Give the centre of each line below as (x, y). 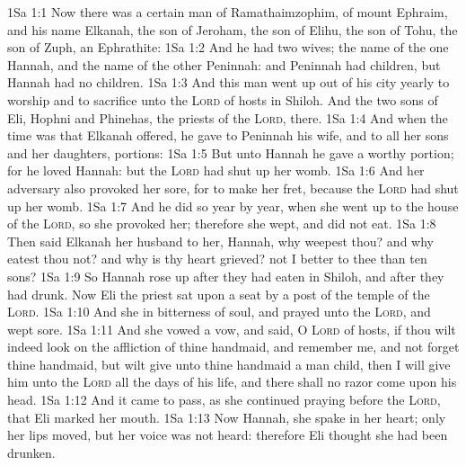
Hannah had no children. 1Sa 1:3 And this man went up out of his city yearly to (229, 82)
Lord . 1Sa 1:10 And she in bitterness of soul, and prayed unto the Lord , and (219, 312)
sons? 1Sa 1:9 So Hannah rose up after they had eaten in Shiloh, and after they (226, 276)
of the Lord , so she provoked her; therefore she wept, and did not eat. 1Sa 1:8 (222, 224)
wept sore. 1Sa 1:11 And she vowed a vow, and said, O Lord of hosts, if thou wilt (232, 329)
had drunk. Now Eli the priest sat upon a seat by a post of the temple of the (219, 294)
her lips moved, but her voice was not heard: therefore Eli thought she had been (228, 435)
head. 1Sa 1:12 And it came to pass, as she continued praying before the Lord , (224, 400)
